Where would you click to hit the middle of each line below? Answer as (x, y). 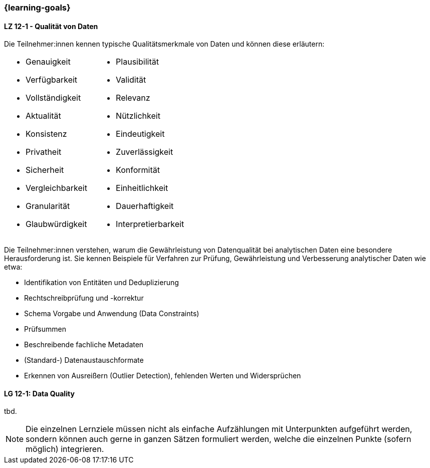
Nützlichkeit (138, 116)
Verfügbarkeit (52, 80)
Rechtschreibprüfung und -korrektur (84, 298)
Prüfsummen (45, 329)
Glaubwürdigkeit (56, 224)
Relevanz (133, 98)
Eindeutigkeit (140, 134)
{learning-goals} (37, 8)
